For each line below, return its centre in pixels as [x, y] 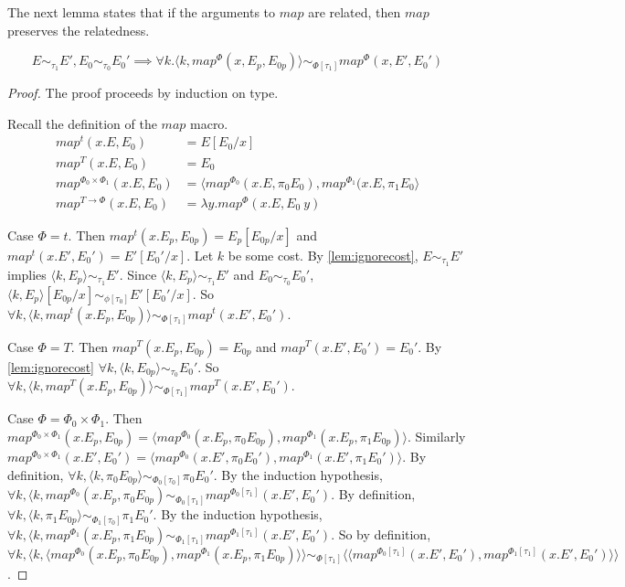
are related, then [355, 12]
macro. [209, 123]
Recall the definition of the [82, 123]
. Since [138, 274]
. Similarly [437, 436]
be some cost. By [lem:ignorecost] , [323, 255]
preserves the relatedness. [79, 30]
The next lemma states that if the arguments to [142, 12]
